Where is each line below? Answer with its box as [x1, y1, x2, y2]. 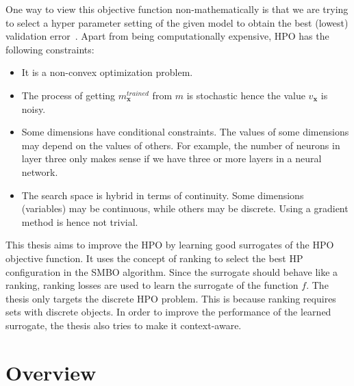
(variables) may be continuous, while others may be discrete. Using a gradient [21, 201, 349, 216]
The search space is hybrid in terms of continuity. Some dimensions [21, 188, 304, 202]
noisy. [21, 101, 46, 116]
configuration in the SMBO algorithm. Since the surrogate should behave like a [5, 264, 338, 279]
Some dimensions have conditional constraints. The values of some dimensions [21, 125, 349, 139]
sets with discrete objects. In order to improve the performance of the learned [5, 305, 331, 319]
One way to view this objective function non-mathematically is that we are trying [5, 2, 349, 16]
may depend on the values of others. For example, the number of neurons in [21, 138, 340, 152]
